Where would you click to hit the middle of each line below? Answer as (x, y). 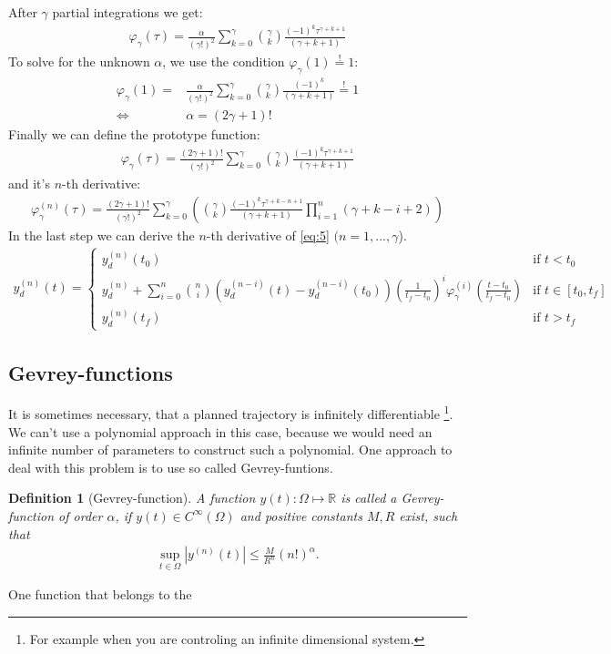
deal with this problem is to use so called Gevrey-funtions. (171, 467)
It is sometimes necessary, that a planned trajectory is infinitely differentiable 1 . (231, 413)
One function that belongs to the (100, 594)
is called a (369, 498)
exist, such (428, 515)
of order (81, 515)
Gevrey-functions (91, 372)
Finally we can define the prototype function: (134, 133)
